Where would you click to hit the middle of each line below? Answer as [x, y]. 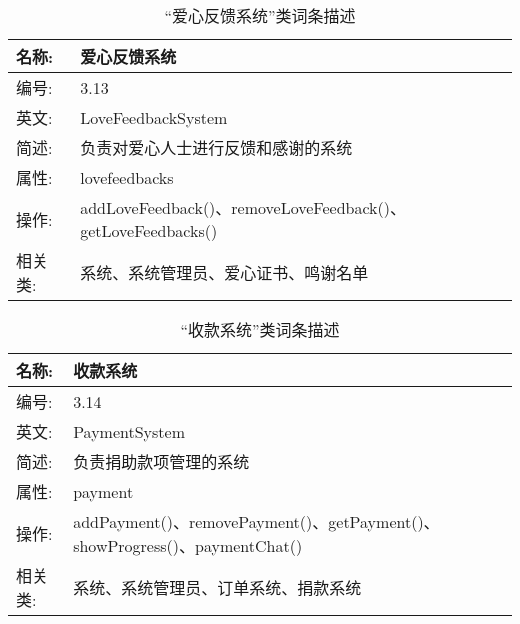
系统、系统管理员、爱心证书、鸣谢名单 [224, 272]
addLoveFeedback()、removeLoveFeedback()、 [243, 207]
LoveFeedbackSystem [154, 117]
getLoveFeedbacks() [149, 230]
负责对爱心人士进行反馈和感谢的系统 [216, 147]
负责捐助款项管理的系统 [161, 461]
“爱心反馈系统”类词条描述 [260, 15]
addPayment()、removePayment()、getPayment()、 [256, 521]
